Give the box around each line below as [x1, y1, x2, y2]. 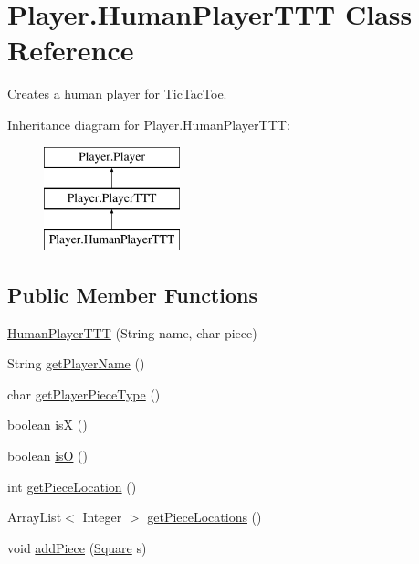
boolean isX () [7, 415, 88, 434]
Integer [82, 507, 122, 527]
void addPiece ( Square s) [7, 537, 147, 557]
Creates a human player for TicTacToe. [7, 84, 227, 103]
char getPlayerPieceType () [7, 384, 161, 403]
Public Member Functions [7, 280, 257, 308]
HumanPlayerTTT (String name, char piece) [7, 323, 257, 342]
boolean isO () [7, 446, 88, 465]
